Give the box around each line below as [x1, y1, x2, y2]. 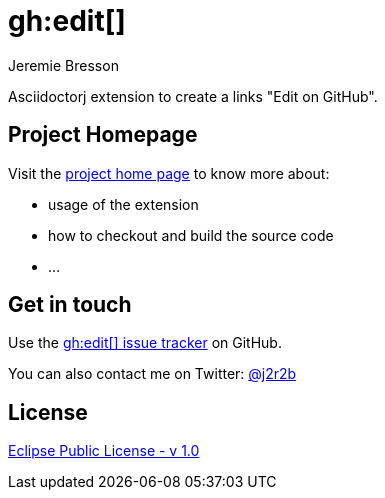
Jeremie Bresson [8, 56, 119, 74]
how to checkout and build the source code [48, 226, 334, 244]
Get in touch [8, 292, 132, 318]
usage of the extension [48, 195, 199, 213]
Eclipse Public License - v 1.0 [8, 442, 200, 460]
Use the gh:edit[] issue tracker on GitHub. [8, 334, 282, 352]
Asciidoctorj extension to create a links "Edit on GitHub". [8, 87, 378, 105]
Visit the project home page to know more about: [8, 164, 330, 182]
